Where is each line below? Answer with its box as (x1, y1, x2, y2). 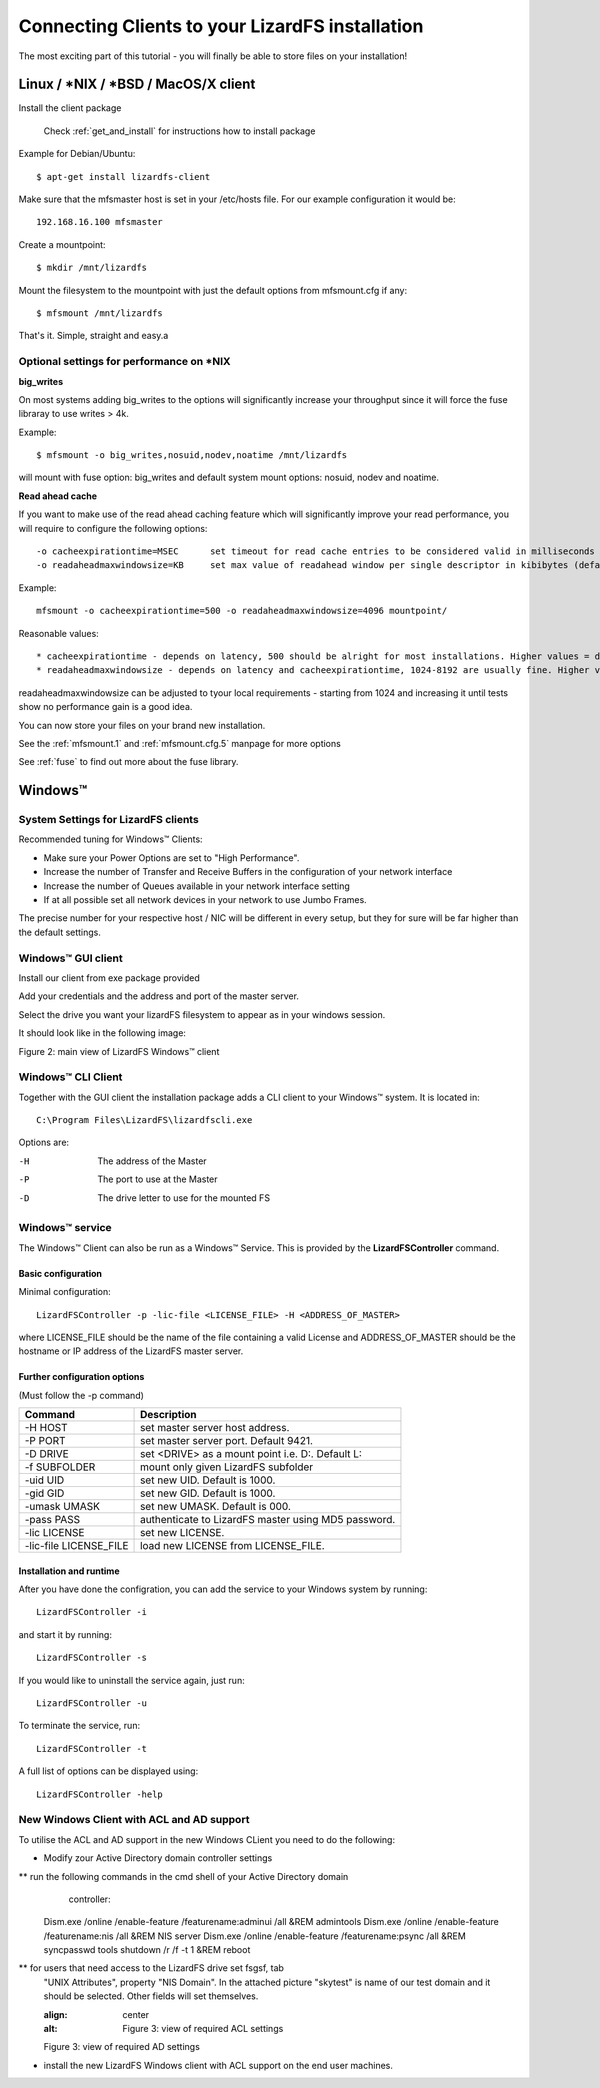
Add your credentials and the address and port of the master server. (18, 990, 300, 1002)
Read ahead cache (18, 490, 98, 502)
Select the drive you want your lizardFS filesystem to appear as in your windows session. (18, 1008, 386, 1020)
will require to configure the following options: (18, 522, 208, 534)
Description (140, 1408, 197, 1422)
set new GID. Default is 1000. (140, 1486, 276, 1500)
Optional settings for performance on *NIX (18, 355, 231, 369)
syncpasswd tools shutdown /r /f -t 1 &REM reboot (43, 1944, 251, 1956)
